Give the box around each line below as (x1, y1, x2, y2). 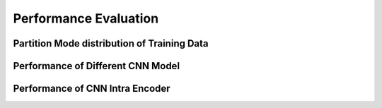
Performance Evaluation (13, 11, 159, 26)
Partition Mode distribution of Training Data (13, 37, 209, 49)
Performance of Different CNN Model (13, 60, 180, 72)
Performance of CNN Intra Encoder (13, 83, 170, 95)
